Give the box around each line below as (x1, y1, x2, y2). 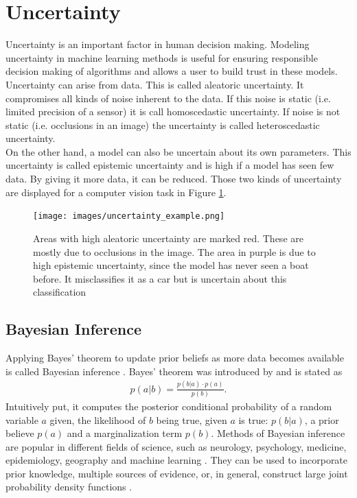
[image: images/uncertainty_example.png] (33, 211, 225, 222)
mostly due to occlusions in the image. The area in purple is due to (33, 244, 316, 259)
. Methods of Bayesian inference (211, 426, 345, 440)
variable (5, 412, 38, 427)
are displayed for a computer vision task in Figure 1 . (5, 185, 227, 199)
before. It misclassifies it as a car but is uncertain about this (33, 271, 287, 285)
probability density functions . (5, 479, 133, 494)
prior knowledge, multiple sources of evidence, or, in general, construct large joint (5, 466, 348, 480)
